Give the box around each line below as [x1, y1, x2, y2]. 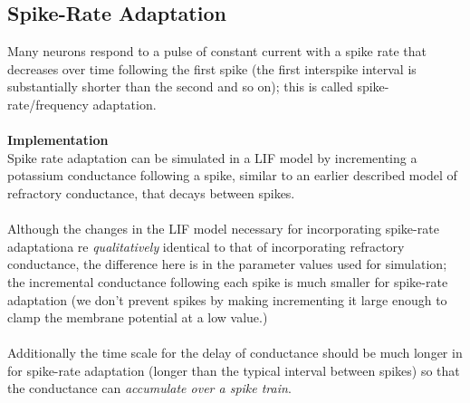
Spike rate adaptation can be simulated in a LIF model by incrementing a [7, 148, 417, 167]
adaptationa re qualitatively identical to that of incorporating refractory [7, 236, 405, 255]
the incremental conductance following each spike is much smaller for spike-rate [7, 272, 448, 291]
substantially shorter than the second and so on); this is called [7, 77, 353, 96]
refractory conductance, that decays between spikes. [7, 183, 295, 202]
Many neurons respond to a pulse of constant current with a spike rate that [7, 42, 427, 61]
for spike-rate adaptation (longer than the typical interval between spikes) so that [7, 360, 460, 379]
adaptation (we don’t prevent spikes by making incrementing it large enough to [7, 290, 447, 309]
